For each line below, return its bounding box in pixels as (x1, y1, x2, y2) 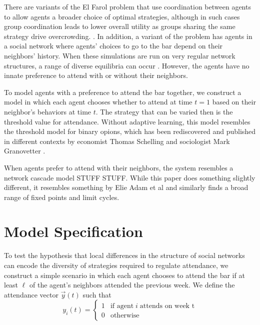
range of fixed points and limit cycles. (4, 191, 119, 202)
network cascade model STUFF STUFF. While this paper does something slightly (4, 172, 255, 182)
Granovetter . (4, 145, 45, 156)
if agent (110, 302, 134, 310)
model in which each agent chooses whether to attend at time (4, 96, 192, 107)
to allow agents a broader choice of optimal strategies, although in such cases (4, 11, 240, 21)
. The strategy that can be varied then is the (95, 106, 233, 116)
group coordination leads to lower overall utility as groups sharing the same (4, 21, 235, 31)
